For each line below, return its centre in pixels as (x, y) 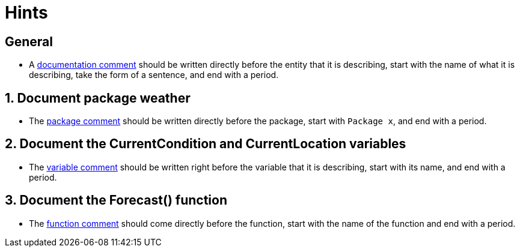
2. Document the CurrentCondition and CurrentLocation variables (206, 144)
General (29, 41)
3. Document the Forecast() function (116, 200)
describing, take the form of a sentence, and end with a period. (154, 75)
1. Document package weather (98, 98)
